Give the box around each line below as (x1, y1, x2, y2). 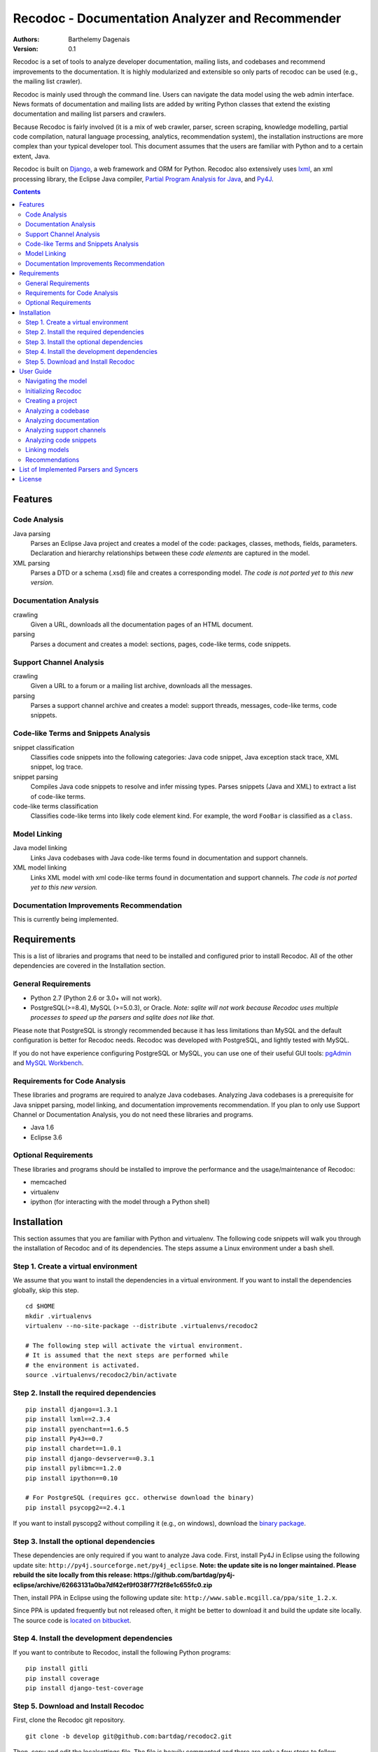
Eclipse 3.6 (30, 1132, 62, 1142)
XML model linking (13, 863, 66, 872)
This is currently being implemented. (13, 915, 119, 924)
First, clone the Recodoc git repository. (13, 1716, 125, 1724)
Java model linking (13, 844, 67, 852)
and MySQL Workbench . (13, 1058, 84, 1067)
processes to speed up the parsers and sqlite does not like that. (30, 1013, 215, 1022)
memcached (30, 1178, 66, 1186)
